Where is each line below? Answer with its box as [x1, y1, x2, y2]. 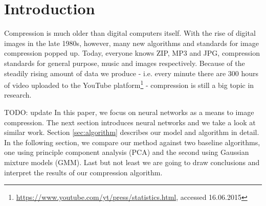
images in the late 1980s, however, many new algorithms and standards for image [4, 37, 259, 48]
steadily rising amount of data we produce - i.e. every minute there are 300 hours [4, 67, 259, 78]
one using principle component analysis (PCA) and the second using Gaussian [4, 147, 249, 157]
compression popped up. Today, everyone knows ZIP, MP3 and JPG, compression [4, 48, 260, 58]
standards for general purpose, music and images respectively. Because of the [4, 57, 245, 68]
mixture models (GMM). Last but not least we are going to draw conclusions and [4, 156, 260, 167]
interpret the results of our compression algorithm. [4, 167, 163, 177]
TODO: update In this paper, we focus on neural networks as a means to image [4, 106, 254, 117]
